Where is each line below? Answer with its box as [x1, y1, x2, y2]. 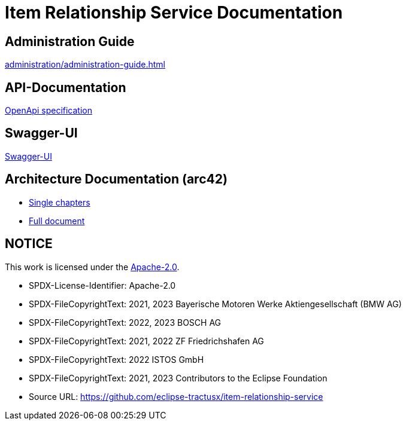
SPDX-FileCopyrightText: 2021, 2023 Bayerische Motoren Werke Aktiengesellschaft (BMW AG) [29, 298, 402, 309]
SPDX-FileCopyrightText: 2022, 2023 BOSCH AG [29, 317, 222, 328]
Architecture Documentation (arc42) [5, 172, 228, 187]
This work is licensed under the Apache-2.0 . [5, 261, 180, 272]
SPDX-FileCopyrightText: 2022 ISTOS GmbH [29, 354, 204, 365]
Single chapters [29, 197, 90, 207]
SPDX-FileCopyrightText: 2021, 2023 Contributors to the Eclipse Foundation [29, 372, 328, 383]
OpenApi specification [5, 105, 92, 116]
